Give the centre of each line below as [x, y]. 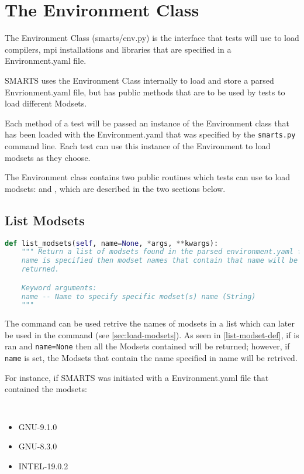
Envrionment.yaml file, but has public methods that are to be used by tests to [145, 92]
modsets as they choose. [48, 157]
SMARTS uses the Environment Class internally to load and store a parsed [139, 80]
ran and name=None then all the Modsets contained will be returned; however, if [147, 346]
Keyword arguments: [59, 288]
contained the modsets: [46, 389]
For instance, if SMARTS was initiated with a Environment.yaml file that [137, 377]
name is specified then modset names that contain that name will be [160, 261]
